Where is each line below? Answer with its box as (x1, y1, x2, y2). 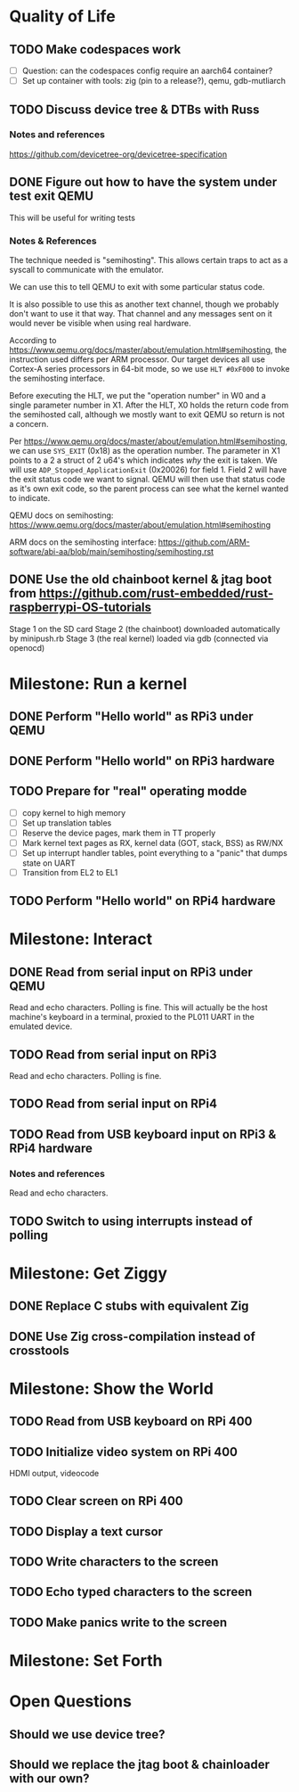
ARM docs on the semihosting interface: (9, 537, 157, 547)
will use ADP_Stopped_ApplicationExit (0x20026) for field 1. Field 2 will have (9, 464, 287, 474)
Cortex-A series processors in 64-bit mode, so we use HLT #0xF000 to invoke (9, 363, 290, 374)
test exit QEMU (9, 189, 94, 204)
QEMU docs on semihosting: (9, 510, 114, 521)
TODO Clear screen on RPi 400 (9, 1493, 184, 1508)
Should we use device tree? (9, 1727, 166, 1742)
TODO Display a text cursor (9, 1524, 163, 1539)
